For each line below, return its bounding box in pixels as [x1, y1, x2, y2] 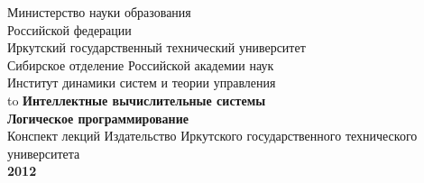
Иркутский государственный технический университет [7, 38, 306, 57]
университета [7, 143, 80, 162]
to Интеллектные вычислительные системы [7, 90, 266, 109]
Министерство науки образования [7, 3, 191, 21]
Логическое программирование [7, 108, 189, 127]
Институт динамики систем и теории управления [7, 73, 276, 92]
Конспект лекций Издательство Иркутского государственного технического [7, 126, 418, 145]
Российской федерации [7, 20, 132, 39]
